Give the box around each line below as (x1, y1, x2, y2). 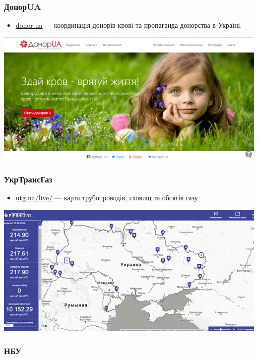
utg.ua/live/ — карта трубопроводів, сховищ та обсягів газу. (15, 192, 200, 203)
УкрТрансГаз (4, 173, 53, 185)
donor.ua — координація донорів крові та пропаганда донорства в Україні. (15, 20, 242, 30)
